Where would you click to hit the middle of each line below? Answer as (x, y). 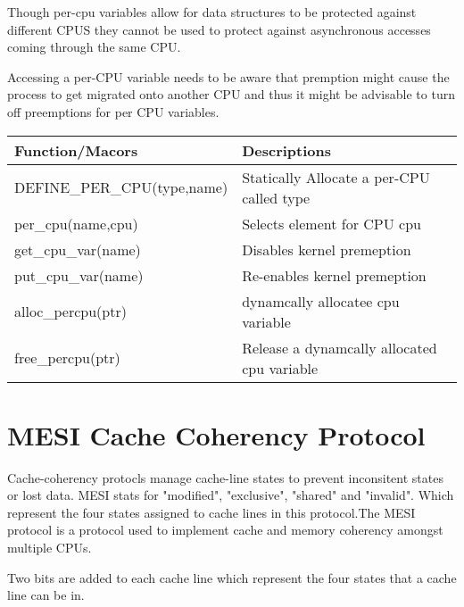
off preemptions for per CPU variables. (113, 111)
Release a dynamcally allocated (340, 347)
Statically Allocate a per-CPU (336, 177)
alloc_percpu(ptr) (70, 312)
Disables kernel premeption (327, 249)
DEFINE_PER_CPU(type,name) (121, 187)
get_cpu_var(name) (78, 249)
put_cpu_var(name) (79, 275)
